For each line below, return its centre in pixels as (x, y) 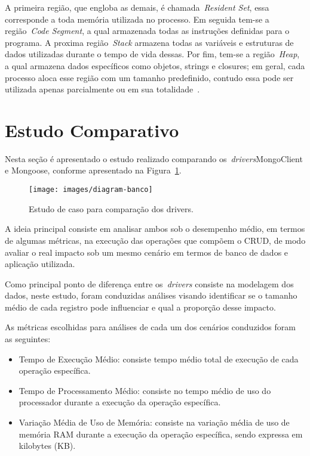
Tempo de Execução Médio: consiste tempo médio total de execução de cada (159, 359)
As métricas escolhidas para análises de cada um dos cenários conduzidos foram (150, 327)
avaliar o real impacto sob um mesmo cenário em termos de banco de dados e (147, 252)
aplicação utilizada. (40, 264)
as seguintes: (28, 339)
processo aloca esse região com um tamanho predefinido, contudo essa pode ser (149, 77)
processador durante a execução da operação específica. (120, 402)
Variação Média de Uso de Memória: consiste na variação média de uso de (154, 422)
